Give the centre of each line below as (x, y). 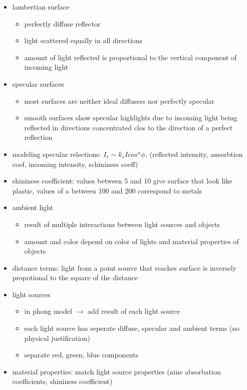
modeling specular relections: (57, 154)
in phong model (48, 311)
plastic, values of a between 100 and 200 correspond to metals (107, 190)
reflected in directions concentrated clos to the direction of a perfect (129, 127)
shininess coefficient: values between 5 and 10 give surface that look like (122, 181)
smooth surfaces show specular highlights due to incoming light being (131, 118)
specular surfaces (38, 83)
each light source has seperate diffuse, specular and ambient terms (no (132, 328)
